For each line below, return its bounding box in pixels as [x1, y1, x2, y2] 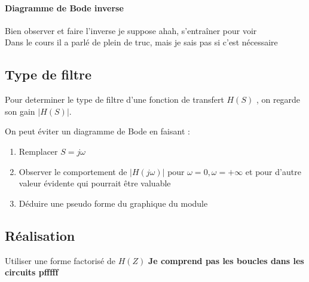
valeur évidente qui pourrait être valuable [19, 177, 171, 189]
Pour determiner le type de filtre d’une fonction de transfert [5, 93, 224, 106]
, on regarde [256, 93, 301, 106]
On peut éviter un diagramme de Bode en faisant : [5, 125, 190, 137]
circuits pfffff [5, 266, 59, 278]
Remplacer [19, 145, 58, 157]
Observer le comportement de [19, 165, 127, 177]
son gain [5, 105, 35, 117]
